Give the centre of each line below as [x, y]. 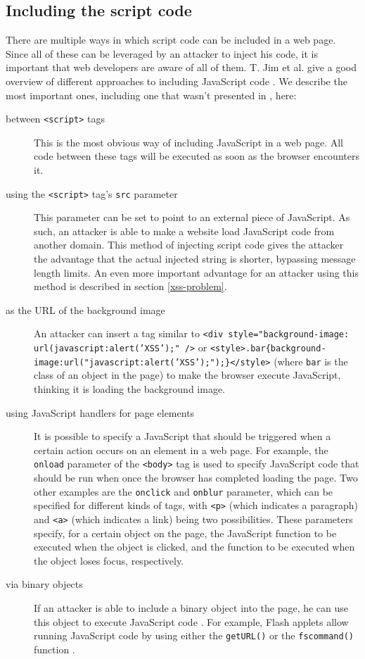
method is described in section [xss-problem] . [130, 286]
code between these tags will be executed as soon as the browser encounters [197, 156]
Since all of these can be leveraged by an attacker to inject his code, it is [162, 53]
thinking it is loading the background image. [129, 388]
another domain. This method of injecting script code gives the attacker [189, 245]
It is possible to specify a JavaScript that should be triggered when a [182, 436]
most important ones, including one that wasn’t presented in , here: [151, 95]
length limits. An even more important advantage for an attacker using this [196, 272]
